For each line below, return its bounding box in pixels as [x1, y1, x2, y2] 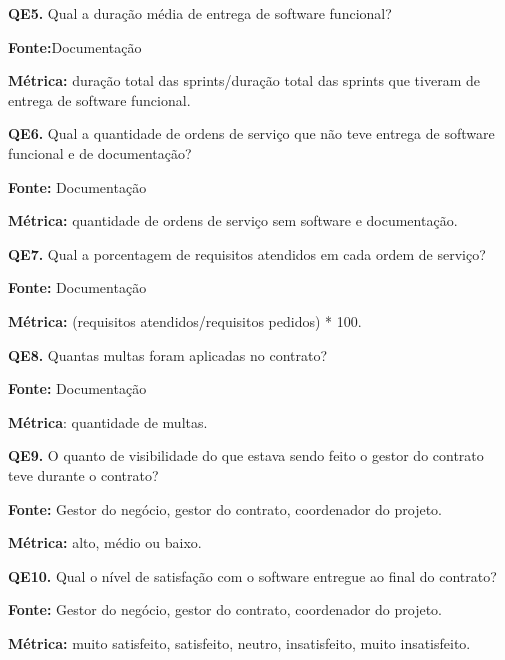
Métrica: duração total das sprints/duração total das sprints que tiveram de [8, 70, 480, 91]
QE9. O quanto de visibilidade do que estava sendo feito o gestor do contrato [8, 445, 484, 466]
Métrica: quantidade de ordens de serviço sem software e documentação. [8, 210, 458, 231]
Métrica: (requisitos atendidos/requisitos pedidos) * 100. [8, 310, 362, 331]
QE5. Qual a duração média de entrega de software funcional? [8, 3, 392, 23]
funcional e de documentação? [8, 142, 192, 163]
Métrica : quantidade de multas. [8, 411, 208, 432]
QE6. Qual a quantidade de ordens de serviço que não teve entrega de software [8, 123, 495, 144]
